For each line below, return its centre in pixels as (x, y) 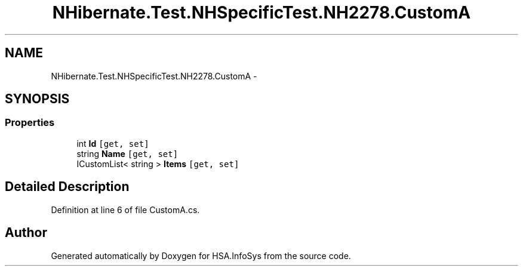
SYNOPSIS (37, 99)
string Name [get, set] (127, 153)
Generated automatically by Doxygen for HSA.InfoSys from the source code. (201, 255)
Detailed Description (67, 187)
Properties (30, 123)
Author (26, 233)
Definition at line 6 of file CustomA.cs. (125, 210)
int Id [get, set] (113, 143)
